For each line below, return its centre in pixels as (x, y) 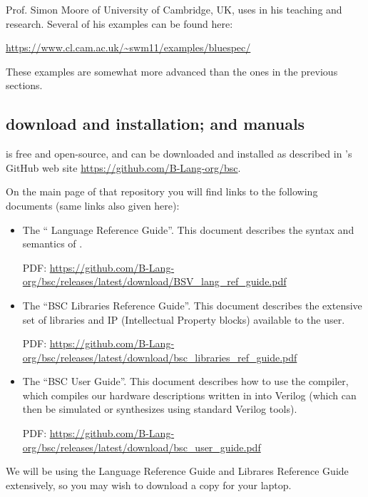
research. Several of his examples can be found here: (119, 23)
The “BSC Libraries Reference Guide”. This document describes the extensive (192, 305)
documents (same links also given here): (93, 205)
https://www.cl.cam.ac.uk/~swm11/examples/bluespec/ (128, 47)
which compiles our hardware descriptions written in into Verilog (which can (189, 395)
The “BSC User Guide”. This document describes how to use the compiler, (185, 381)
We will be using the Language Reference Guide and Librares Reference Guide (177, 471)
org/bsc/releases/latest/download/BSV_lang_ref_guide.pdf (154, 281)
